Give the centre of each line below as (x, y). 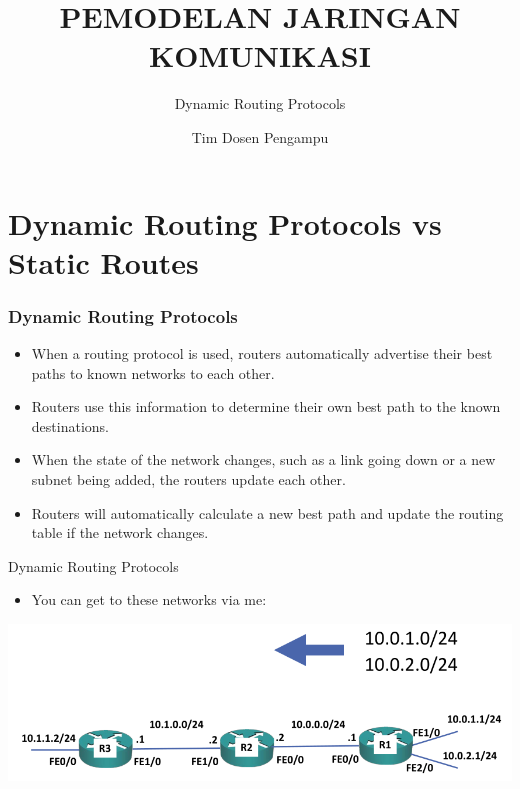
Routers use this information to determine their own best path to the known (266, 406)
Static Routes (103, 261)
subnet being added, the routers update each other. (188, 479)
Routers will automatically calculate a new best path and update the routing (267, 512)
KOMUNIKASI (260, 55)
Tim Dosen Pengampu (260, 136)
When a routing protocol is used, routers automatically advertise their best (262, 353)
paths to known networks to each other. (153, 372)
